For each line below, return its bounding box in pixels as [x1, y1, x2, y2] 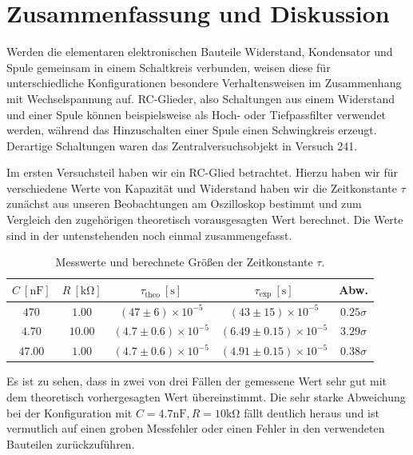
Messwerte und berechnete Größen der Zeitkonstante [55, 253, 313, 270]
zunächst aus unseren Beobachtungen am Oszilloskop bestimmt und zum [6, 195, 362, 212]
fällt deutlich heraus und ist [244, 404, 379, 421]
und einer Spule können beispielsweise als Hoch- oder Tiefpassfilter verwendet [6, 106, 387, 122]
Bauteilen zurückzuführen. [6, 435, 135, 452]
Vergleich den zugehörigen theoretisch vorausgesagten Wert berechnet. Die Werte [6, 211, 403, 228]
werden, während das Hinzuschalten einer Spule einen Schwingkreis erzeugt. [6, 122, 377, 138]
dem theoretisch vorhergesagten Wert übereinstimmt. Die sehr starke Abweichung [6, 388, 406, 405]
